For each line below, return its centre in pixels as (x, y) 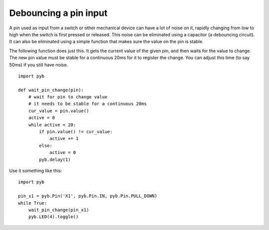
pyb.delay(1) (55, 159)
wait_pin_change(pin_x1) (59, 210)
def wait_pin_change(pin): (51, 90)
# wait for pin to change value (68, 97)
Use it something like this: (36, 170)
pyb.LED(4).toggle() (53, 217)
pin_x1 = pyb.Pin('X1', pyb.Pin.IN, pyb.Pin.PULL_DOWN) (88, 196)
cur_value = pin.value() (59, 111)
